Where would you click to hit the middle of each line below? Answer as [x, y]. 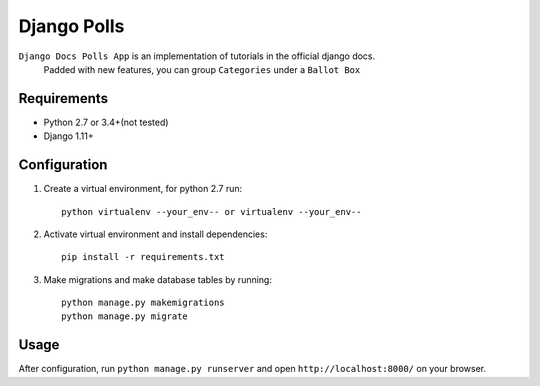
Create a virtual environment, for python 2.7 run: [143, 189]
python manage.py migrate [125, 316]
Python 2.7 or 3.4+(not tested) [106, 122]
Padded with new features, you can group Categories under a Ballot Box [202, 69]
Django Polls [71, 26]
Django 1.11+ [68, 136]
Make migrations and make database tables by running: [157, 279]
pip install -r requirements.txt [143, 257]
